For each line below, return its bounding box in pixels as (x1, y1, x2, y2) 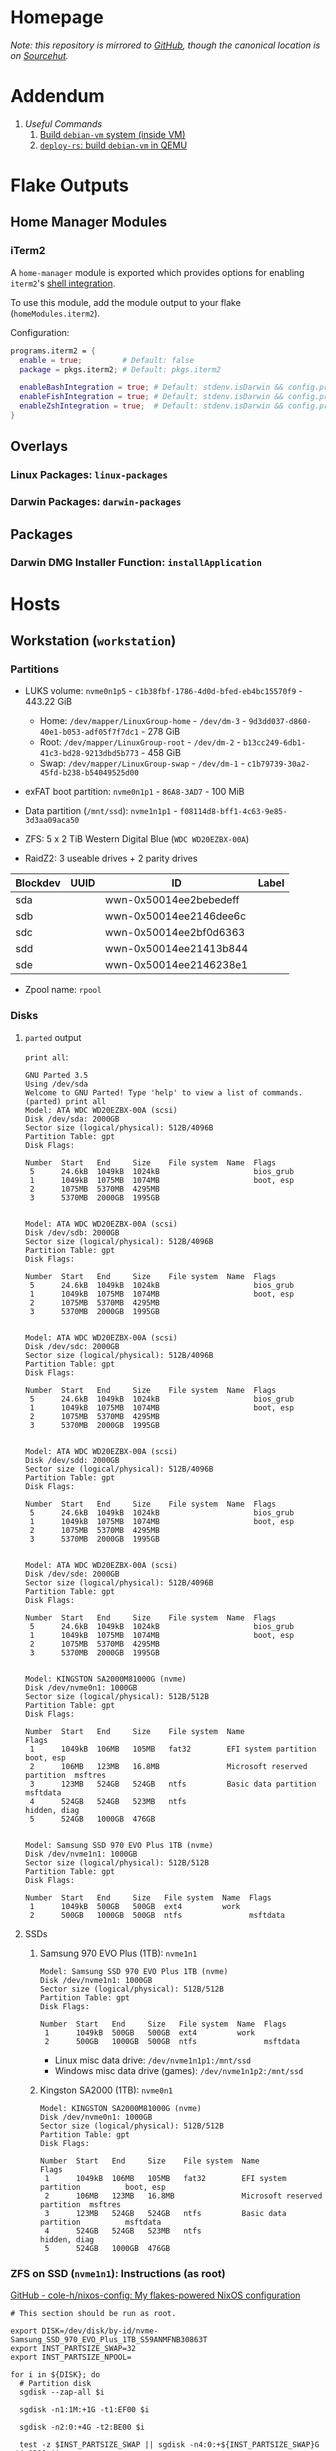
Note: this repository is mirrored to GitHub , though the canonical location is (10, 39, 321, 51)
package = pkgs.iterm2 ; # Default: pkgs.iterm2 (19, 364, 222, 375)
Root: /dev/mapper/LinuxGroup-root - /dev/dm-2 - (39, 736, 242, 748)
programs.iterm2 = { (10, 346, 97, 356)
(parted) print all (24, 1096, 107, 1106)
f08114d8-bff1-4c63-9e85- (179, 807, 288, 817)
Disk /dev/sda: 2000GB (24, 1114, 120, 1124)
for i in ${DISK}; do (10, 2369, 101, 2380)
